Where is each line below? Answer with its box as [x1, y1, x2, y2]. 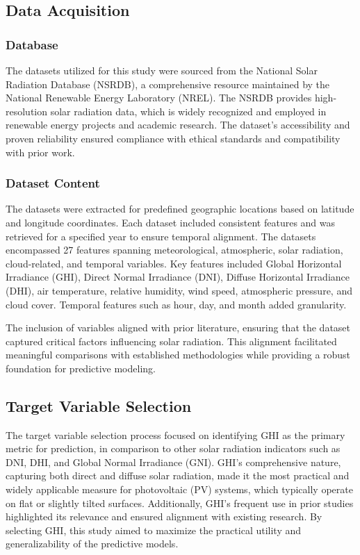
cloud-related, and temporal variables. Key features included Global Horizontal [6, 256, 342, 270]
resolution [6, 103, 48, 118]
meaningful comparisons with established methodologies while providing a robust [6, 347, 351, 362]
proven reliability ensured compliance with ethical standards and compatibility [6, 131, 341, 145]
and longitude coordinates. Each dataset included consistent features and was [6, 215, 336, 229]
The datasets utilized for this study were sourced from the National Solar [6, 63, 318, 77]
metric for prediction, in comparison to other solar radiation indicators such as [6, 441, 341, 456]
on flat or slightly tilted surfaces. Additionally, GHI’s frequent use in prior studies [6, 495, 354, 510]
